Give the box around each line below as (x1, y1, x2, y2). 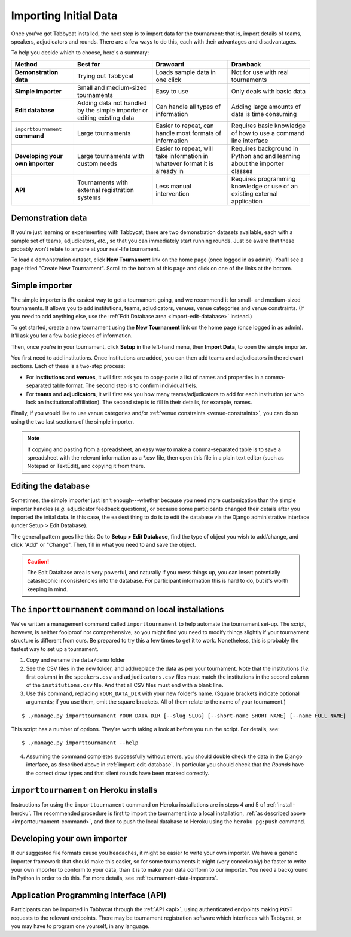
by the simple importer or (77, 106, 149, 114)
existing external (231, 189, 278, 197)
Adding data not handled (77, 99, 147, 107)
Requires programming (231, 174, 296, 182)
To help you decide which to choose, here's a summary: (11, 49, 149, 56)
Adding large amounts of (231, 102, 301, 111)
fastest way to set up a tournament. (11, 645, 99, 652)
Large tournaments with (77, 151, 145, 160)
